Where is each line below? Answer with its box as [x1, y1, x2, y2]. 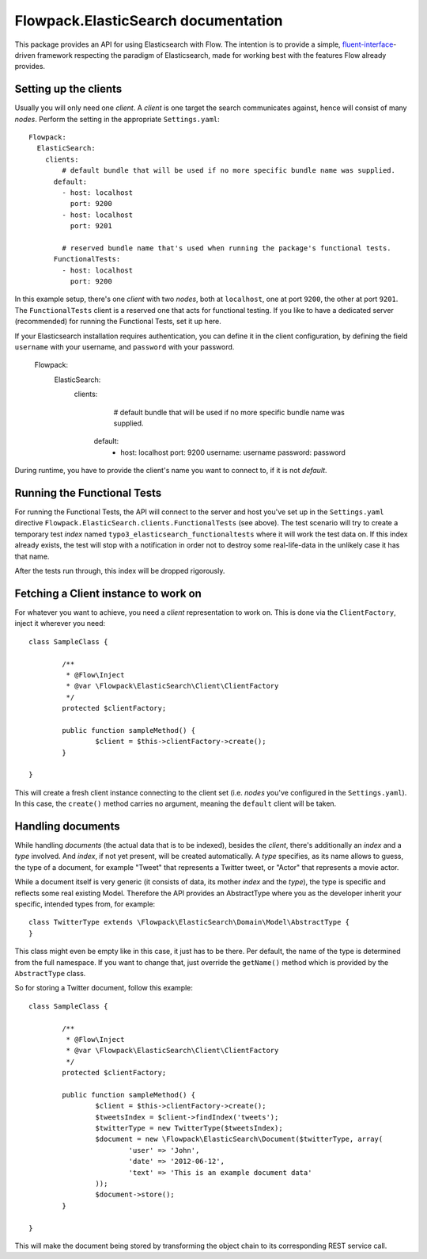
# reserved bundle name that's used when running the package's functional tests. [62, 243, 391, 253]
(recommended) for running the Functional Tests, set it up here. [14, 317, 221, 326]
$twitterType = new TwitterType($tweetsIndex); [95, 1124, 284, 1133]
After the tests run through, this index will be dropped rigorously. [14, 567, 225, 576]
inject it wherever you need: [14, 619, 106, 628]
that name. [14, 551, 50, 561]
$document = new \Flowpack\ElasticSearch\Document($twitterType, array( [95, 1135, 384, 1144]
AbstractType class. [14, 969, 86, 978]
